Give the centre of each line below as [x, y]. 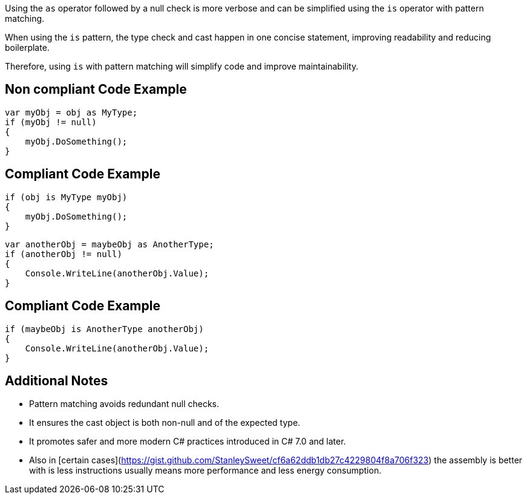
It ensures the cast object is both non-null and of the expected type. [165, 423]
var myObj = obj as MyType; [71, 112]
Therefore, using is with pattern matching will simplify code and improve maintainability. [182, 66]
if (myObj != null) [51, 122]
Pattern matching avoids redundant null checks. [124, 404]
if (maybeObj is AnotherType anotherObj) [104, 329]
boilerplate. [27, 47]
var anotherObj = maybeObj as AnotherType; [110, 244]
